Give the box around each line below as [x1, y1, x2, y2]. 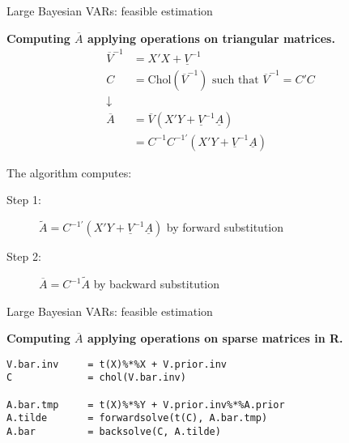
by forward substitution [166, 219, 284, 236]
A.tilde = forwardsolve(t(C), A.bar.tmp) [6, 412, 268, 424]
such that [211, 75, 259, 87]
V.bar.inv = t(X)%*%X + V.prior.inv [6, 358, 228, 370]
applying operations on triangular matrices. [87, 29, 335, 46]
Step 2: [6, 248, 41, 265]
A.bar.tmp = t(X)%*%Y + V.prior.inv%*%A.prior [6, 398, 285, 411]
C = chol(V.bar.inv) [6, 372, 186, 384]
